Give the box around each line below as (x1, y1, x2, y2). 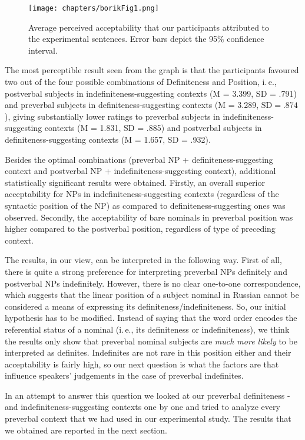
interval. (28, 44, 58, 56)
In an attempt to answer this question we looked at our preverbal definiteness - (5, 389, 290, 401)
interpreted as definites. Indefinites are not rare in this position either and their (5, 346, 291, 359)
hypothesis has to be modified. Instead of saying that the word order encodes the (5, 311, 297, 324)
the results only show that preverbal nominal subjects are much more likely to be (5, 334, 297, 347)
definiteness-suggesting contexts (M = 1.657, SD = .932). (5, 133, 211, 145)
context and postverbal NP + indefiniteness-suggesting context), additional (5, 165, 276, 177)
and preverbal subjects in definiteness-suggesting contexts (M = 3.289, (5, 98, 259, 111)
